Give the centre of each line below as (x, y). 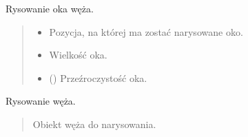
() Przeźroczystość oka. (98, 77)
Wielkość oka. (78, 55)
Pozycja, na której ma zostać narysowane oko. (146, 31)
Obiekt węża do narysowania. (94, 124)
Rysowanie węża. (41, 101)
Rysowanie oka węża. (50, 8)
